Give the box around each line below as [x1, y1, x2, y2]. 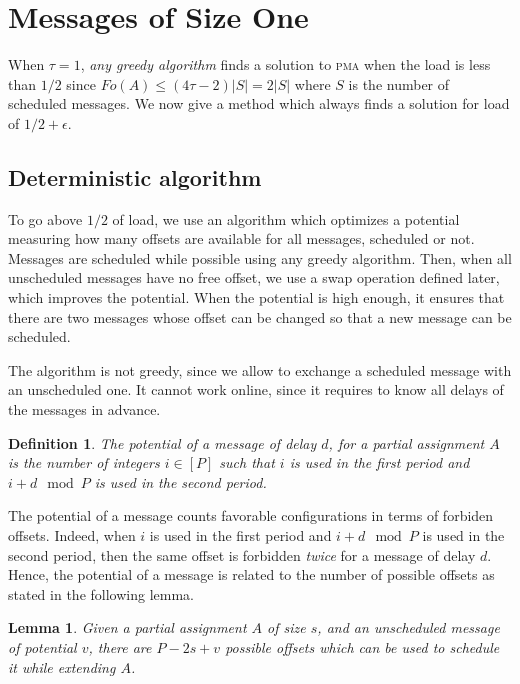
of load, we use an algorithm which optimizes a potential [112, 208, 460, 229]
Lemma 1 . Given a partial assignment [8, 617, 247, 638]
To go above [8, 208, 83, 229]
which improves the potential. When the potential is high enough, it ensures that [8, 287, 505, 308]
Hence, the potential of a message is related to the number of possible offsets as [8, 564, 495, 585]
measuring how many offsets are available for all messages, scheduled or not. [8, 228, 475, 249]
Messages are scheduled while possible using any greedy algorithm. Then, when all [8, 247, 512, 268]
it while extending [8, 656, 116, 677]
